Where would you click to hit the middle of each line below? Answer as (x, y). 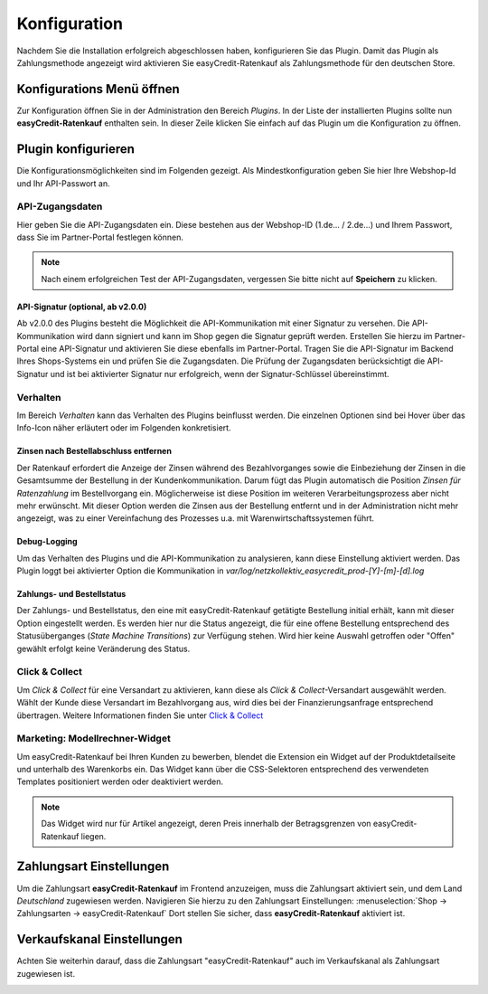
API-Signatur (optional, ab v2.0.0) (82, 307)
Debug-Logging (47, 542)
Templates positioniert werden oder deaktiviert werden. (120, 781)
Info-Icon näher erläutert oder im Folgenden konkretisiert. (124, 428)
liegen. (94, 836)
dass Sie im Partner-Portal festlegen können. (100, 237)
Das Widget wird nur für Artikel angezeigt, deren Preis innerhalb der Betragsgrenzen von (206, 824)
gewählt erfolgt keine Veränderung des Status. (103, 648)
